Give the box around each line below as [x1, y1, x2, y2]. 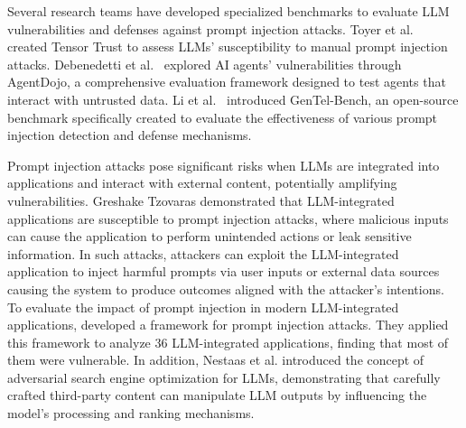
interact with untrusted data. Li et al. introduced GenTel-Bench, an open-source [7, 89, 459, 108]
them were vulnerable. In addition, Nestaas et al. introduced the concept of [7, 350, 424, 369]
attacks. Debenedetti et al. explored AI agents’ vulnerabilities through [7, 54, 402, 73]
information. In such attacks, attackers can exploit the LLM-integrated [7, 244, 399, 263]
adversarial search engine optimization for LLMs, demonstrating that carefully [7, 368, 441, 386]
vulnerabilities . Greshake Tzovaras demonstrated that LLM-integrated [7, 191, 395, 209]
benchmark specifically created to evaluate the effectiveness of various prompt [7, 107, 438, 126]
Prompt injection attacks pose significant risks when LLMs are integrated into [7, 155, 440, 174]
